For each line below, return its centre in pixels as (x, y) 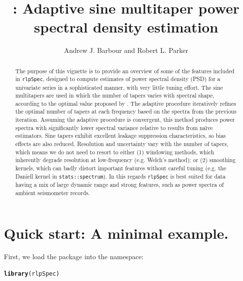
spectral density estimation (126, 27)
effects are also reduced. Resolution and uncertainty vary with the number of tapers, (122, 144)
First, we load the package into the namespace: (74, 256)
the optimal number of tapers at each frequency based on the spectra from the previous (126, 111)
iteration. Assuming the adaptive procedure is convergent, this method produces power (125, 120)
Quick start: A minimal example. (116, 233)
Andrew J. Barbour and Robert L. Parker (126, 50)
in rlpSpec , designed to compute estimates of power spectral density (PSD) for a (118, 79)
